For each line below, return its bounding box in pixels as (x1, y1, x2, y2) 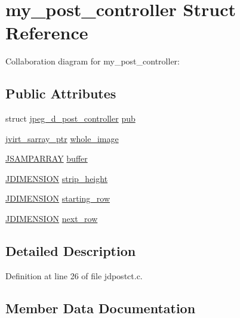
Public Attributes (5, 84, 116, 103)
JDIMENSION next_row (5, 212, 98, 225)
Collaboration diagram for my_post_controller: (5, 55, 180, 67)
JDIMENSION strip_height (5, 172, 108, 184)
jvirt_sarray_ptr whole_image (5, 132, 119, 144)
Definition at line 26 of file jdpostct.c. (5, 269, 143, 282)
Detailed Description (5, 242, 136, 260)
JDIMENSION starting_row (5, 192, 110, 205)
